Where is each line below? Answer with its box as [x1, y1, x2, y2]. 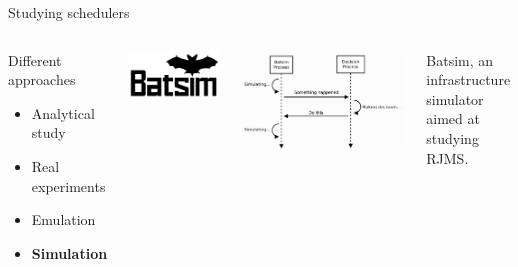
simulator [426, 88, 484, 109]
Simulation [31, 242, 108, 263]
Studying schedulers [8, 2, 130, 22]
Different [8, 49, 62, 70]
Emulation [31, 209, 96, 230]
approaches [8, 69, 76, 90]
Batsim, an [426, 49, 494, 70]
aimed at [426, 108, 480, 129]
